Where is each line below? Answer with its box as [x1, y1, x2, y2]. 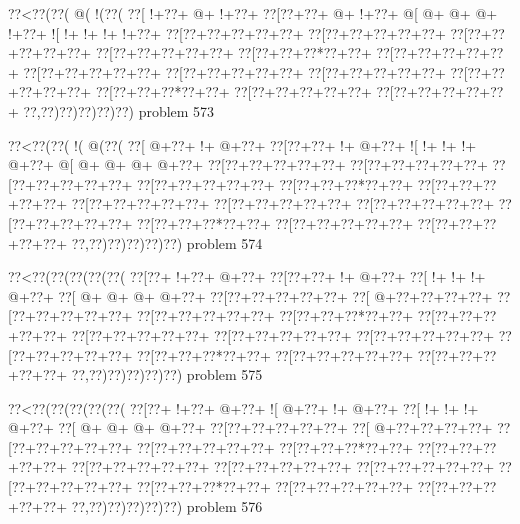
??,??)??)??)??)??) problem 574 [71, 232, 263, 253]
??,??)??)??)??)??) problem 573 [23, 100, 215, 121]
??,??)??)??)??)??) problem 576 [71, 495, 263, 516]
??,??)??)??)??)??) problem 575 [71, 364, 263, 385]
